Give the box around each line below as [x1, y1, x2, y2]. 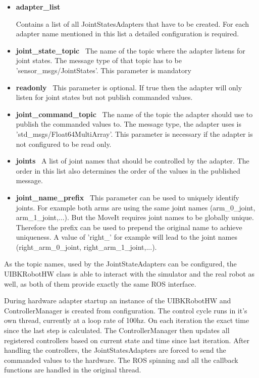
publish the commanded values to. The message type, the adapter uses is [16, 119, 241, 129]
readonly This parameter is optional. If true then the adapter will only [16, 82, 242, 92]
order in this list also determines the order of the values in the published [16, 165, 240, 176]
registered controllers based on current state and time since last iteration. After [4, 335, 250, 345]
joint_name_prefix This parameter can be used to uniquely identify [16, 192, 239, 202]
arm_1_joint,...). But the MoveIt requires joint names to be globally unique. [16, 212, 254, 223]
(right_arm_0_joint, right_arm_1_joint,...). [16, 241, 157, 252]
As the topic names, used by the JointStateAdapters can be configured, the [4, 258, 237, 269]
